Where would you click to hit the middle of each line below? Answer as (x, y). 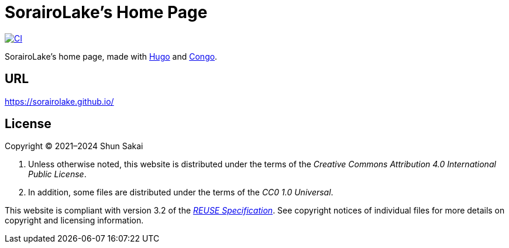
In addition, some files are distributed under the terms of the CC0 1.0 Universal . (181, 192)
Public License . (57, 174)
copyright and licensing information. (74, 221)
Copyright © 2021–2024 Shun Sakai (74, 146)
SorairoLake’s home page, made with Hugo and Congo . (111, 56)
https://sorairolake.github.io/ (59, 101)
